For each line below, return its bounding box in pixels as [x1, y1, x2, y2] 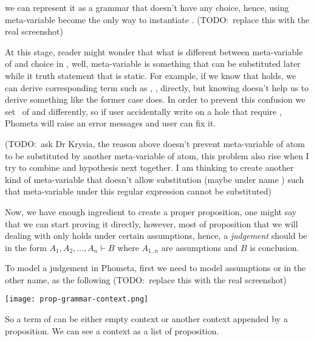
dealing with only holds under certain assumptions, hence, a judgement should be [5, 229, 307, 242]
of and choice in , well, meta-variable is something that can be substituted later [5, 57, 301, 70]
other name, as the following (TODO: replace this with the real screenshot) [5, 273, 287, 286]
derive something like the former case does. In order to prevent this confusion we [5, 93, 305, 106]
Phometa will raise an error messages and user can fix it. [5, 117, 216, 129]
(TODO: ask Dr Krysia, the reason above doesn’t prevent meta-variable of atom [5, 137, 305, 150]
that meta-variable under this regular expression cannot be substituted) [5, 185, 271, 198]
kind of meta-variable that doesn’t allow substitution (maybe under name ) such [5, 173, 304, 185]
